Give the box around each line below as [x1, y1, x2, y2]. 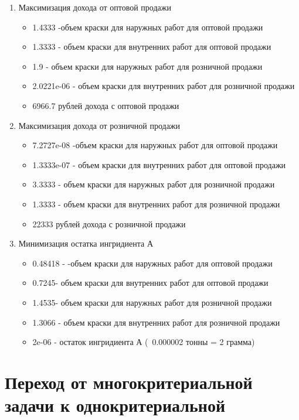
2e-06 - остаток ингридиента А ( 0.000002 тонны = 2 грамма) [32, 336, 255, 348]
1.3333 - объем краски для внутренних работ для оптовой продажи [32, 40, 271, 53]
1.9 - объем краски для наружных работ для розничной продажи [32, 60, 263, 72]
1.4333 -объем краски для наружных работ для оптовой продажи [32, 21, 263, 33]
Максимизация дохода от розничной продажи [18, 119, 181, 131]
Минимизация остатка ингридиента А [18, 237, 154, 250]
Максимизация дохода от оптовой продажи [18, 1, 171, 13]
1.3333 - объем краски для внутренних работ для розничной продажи [32, 197, 280, 210]
